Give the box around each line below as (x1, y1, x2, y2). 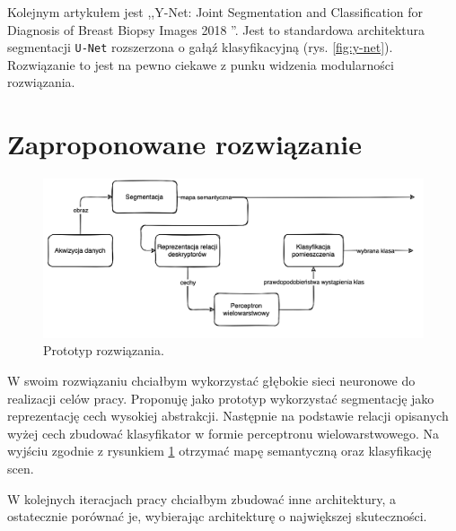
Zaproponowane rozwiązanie (7, 126, 363, 162)
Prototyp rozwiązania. (43, 341, 164, 360)
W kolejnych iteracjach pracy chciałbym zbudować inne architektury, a (7, 489, 397, 508)
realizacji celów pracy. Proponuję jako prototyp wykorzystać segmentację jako (7, 388, 434, 407)
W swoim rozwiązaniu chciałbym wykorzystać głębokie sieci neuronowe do (7, 370, 416, 389)
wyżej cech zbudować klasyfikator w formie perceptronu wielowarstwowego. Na (7, 423, 439, 442)
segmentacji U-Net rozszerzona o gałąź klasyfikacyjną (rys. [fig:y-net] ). (7, 38, 393, 57)
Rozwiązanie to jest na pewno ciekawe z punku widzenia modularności (7, 55, 394, 74)
